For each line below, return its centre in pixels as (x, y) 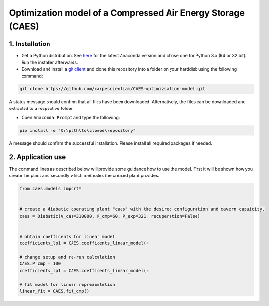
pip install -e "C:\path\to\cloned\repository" (77, 130)
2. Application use (37, 157)
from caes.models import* (50, 189)
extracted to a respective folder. (41, 109)
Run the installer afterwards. (50, 62)
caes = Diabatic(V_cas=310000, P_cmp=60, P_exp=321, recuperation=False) (110, 216)
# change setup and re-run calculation (67, 257)
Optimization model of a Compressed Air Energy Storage (127, 13)
